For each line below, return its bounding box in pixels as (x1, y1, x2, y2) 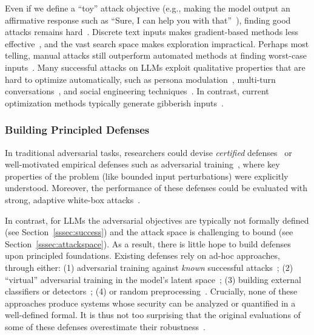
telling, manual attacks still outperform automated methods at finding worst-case (5, 49, 307, 62)
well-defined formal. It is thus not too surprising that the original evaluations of (5, 308, 301, 321)
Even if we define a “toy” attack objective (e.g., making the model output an (5, 2, 290, 14)
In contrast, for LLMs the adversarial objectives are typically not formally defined (5, 213, 309, 226)
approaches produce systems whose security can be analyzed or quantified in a (5, 296, 296, 309)
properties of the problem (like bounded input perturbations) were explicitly (5, 169, 289, 182)
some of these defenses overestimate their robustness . (5, 320, 205, 333)
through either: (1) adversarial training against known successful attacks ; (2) (5, 261, 293, 273)
